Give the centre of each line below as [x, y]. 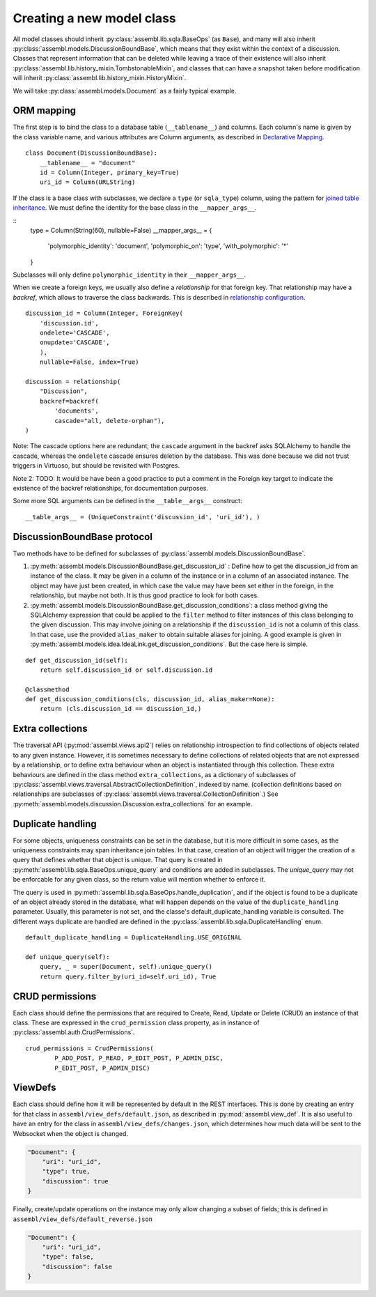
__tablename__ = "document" [87, 163]
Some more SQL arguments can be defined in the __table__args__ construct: [128, 501]
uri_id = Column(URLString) [87, 182]
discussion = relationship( [73, 382]
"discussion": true [76, 1181]
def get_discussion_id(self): [77, 660]
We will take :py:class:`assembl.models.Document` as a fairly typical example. [125, 91]
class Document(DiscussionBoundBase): [92, 153]
